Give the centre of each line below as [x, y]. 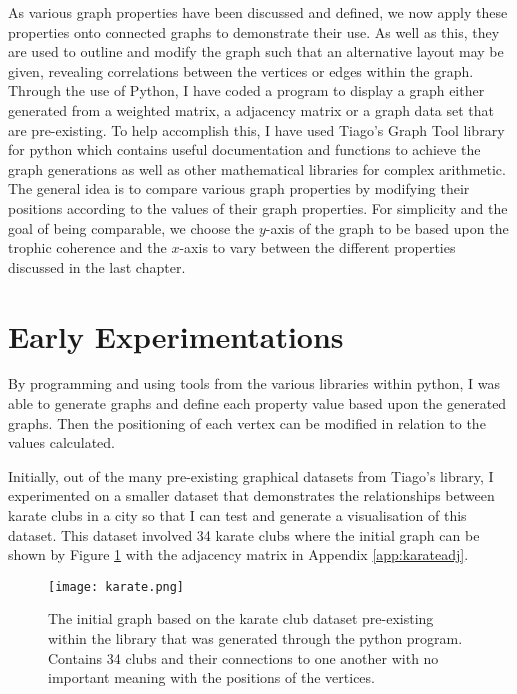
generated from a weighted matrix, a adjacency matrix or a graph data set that [251, 109]
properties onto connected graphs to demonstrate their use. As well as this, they [254, 31]
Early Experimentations [176, 335]
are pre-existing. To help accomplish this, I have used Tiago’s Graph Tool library [256, 129]
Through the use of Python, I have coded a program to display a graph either [246, 90]
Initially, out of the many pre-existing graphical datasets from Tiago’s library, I [251, 475]
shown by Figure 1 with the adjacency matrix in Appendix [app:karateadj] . [238, 554]
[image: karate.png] [116, 586]
